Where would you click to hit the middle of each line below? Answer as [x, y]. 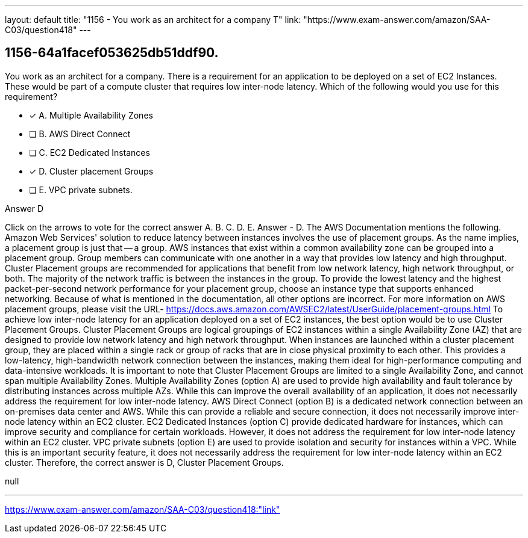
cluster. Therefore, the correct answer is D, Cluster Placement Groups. [144, 462]
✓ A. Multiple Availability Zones [91, 115]
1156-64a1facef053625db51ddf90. [112, 53]
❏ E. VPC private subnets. [81, 190]
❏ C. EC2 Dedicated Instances [90, 152]
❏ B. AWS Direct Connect [80, 134]
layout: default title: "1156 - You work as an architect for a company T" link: [153, 20]
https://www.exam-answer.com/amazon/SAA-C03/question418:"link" [143, 509]
